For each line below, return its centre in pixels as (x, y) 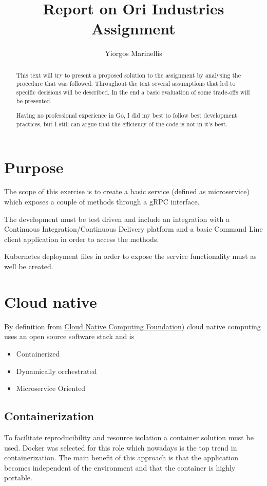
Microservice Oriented (51, 388)
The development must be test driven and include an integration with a (117, 219)
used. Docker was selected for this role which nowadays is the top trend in (121, 447)
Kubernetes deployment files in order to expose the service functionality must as (130, 256)
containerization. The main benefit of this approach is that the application (121, 457)
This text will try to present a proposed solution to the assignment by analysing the (129, 75)
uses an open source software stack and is (69, 336)
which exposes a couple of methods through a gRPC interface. (102, 202)
